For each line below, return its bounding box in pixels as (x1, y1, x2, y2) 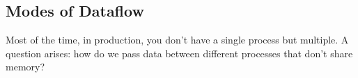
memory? (6, 59, 45, 74)
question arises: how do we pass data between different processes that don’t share (6, 46, 353, 60)
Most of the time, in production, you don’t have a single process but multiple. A (6, 32, 349, 47)
